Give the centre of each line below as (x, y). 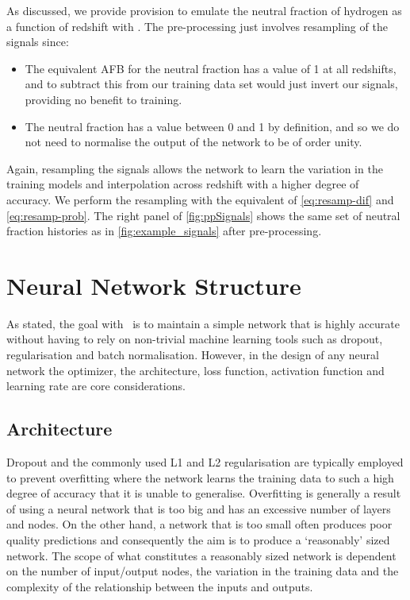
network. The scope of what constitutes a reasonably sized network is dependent (201, 555)
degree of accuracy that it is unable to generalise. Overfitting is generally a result (204, 493)
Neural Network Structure (154, 285)
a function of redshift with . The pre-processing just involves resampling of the (197, 26)
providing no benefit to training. (103, 99)
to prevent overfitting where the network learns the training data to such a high (200, 477)
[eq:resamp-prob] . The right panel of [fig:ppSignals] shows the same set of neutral (203, 215)
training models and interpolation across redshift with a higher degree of (183, 184)
